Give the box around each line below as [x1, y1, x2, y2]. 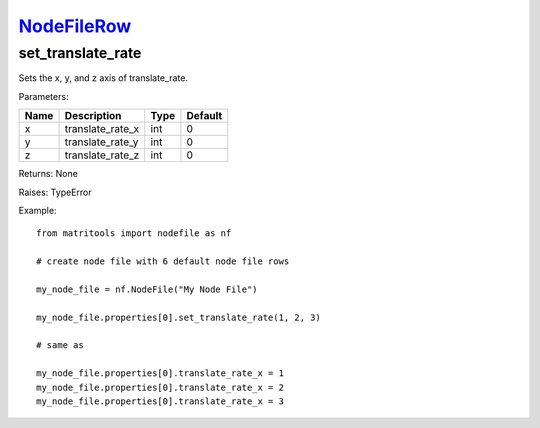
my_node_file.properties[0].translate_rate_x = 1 [36, 368, 285, 379]
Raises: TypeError [18, 186, 92, 198]
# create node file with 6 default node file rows [36, 256, 290, 267]
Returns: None [18, 168, 79, 180]
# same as [36, 340, 84, 351]
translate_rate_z [64, 148, 140, 162]
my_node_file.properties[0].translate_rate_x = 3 [36, 396, 285, 407]
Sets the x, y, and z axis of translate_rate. [18, 72, 189, 84]
